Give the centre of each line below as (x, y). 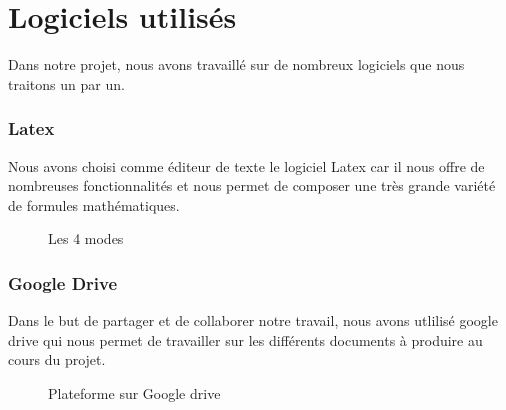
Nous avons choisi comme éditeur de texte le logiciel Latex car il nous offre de (246, 165)
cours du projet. (57, 359)
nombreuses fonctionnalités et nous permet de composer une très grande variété (252, 185)
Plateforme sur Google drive (134, 392)
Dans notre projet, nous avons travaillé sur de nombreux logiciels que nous (236, 64)
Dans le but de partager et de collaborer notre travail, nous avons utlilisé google (253, 320)
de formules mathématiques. (94, 204)
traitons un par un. (66, 83)
